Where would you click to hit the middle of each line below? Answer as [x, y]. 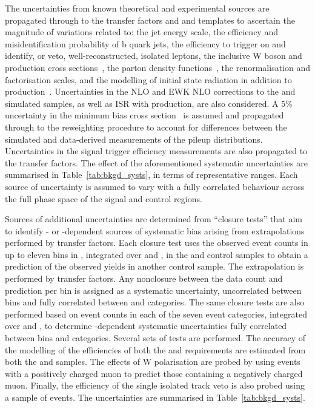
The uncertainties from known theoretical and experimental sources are [137, 8]
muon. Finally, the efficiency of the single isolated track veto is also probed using [155, 385]
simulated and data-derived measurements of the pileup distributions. [134, 139]
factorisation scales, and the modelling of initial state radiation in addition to [148, 79]
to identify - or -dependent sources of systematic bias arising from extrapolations [155, 230]
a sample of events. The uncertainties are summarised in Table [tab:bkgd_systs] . [155, 397]
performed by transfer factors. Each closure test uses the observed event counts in [157, 243]
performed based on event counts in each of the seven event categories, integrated [156, 314]
